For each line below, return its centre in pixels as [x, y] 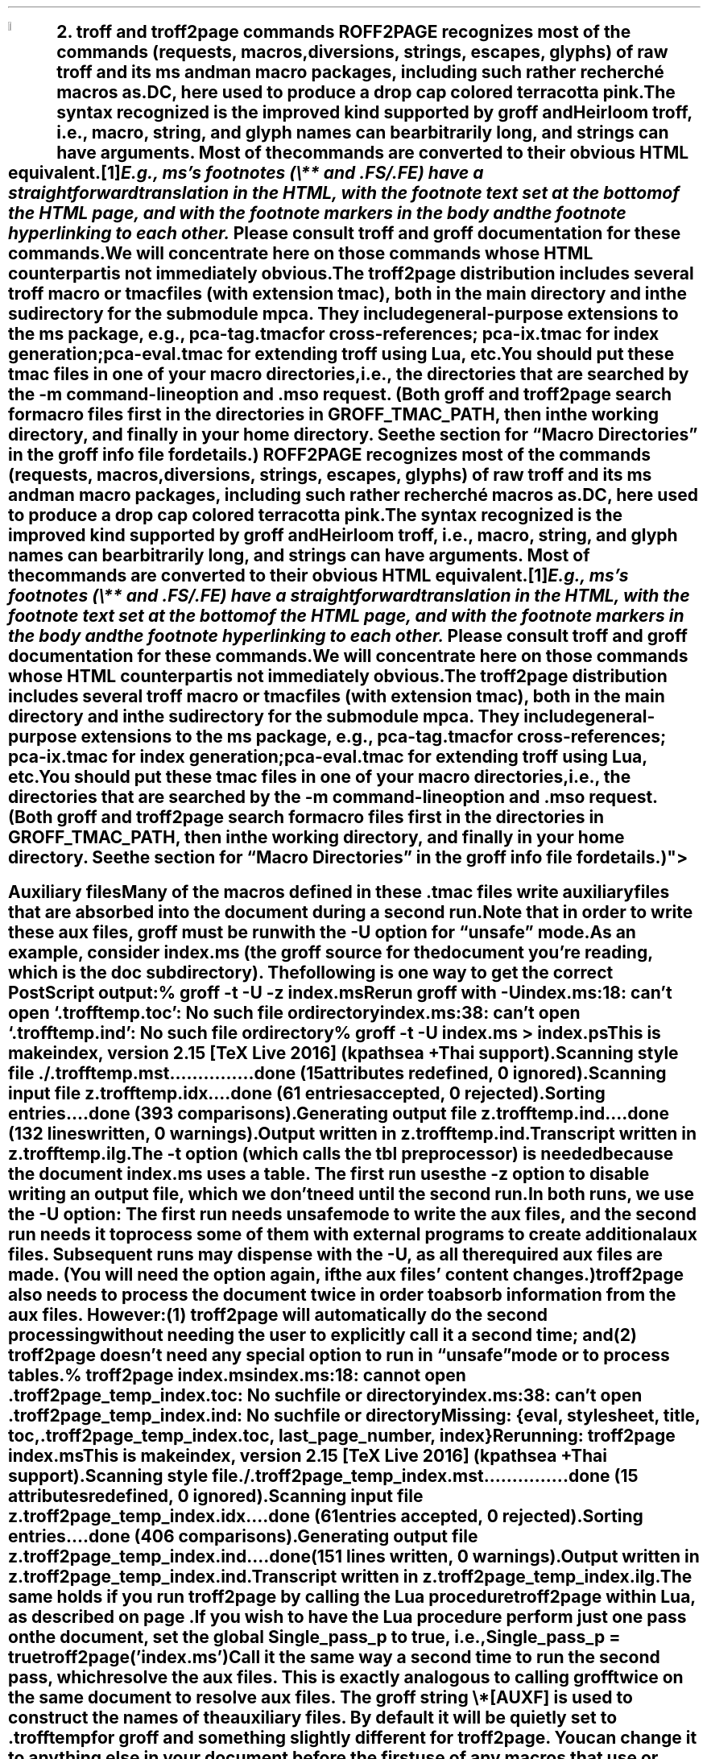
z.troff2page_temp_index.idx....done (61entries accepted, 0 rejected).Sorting [326, 1516]
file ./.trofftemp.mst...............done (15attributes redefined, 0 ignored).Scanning [337, 1073]
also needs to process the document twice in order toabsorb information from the [342, 1294]
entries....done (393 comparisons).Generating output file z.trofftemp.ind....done [339, 1113]
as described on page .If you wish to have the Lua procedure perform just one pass [347, 1616]
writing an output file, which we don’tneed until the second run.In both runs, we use [351, 1194]
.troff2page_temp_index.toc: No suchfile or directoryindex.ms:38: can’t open [325, 1395]
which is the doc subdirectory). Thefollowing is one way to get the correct [311, 972]
